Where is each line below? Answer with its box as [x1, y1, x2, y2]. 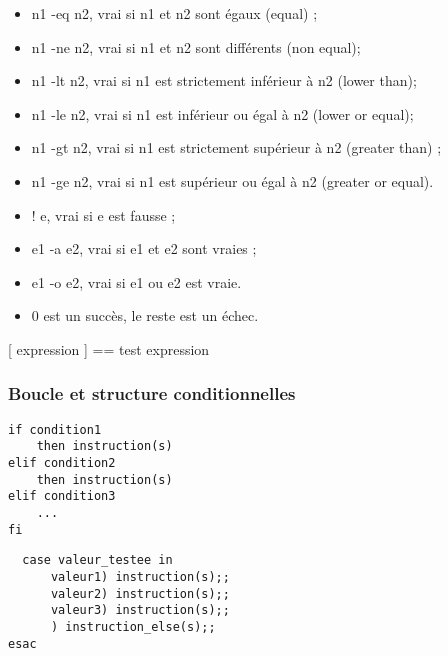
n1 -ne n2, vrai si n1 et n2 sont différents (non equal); [31, 36, 361, 57]
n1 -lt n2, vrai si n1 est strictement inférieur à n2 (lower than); [31, 70, 417, 91]
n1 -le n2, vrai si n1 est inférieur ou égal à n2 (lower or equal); [31, 103, 414, 124]
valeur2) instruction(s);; [50, 586, 230, 601]
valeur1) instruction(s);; [50, 570, 230, 584]
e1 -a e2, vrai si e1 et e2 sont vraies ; [31, 238, 257, 259]
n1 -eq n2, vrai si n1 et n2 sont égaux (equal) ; [31, 3, 318, 23]
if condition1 [8, 422, 102, 437]
